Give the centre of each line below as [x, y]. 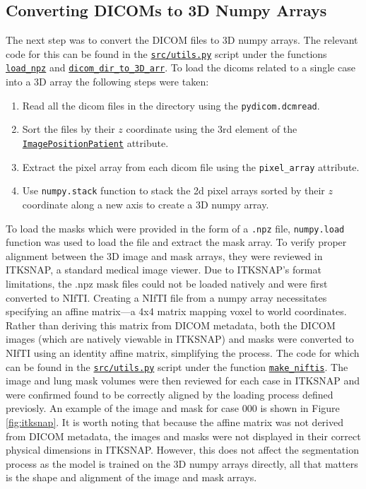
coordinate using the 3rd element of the [212, 129]
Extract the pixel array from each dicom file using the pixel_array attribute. [191, 166]
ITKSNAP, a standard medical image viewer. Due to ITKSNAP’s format [164, 270]
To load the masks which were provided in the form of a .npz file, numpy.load [175, 228]
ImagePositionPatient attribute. [95, 142]
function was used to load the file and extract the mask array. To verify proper [176, 242]
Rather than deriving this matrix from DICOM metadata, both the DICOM [171, 325]
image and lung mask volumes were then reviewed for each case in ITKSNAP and [183, 381]
